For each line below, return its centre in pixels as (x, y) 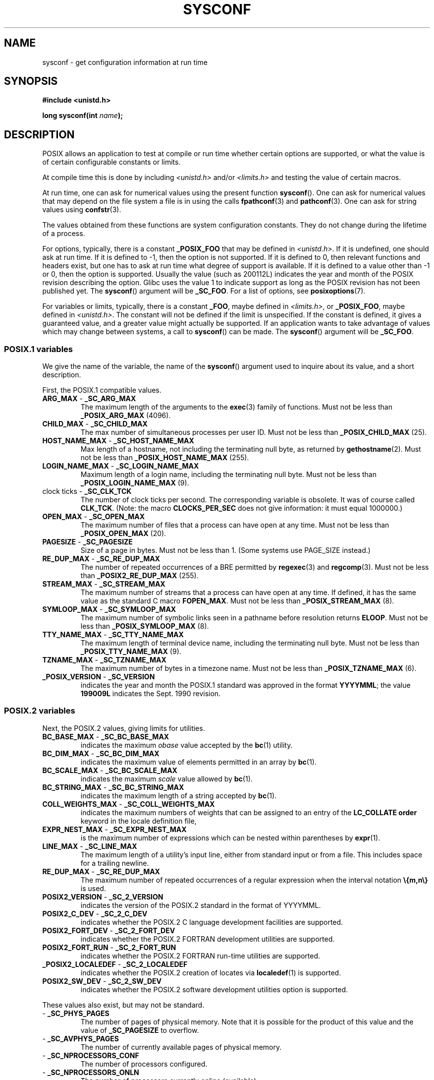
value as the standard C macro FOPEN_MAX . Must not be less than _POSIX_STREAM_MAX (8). (237, 601)
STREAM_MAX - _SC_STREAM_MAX (104, 584)
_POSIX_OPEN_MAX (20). (123, 534)
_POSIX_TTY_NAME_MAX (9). (131, 652)
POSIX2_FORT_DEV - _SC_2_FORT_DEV (109, 930)
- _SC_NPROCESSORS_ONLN (91, 1072)
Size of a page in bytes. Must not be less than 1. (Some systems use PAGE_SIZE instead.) (225, 550)
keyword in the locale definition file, (138, 821)
